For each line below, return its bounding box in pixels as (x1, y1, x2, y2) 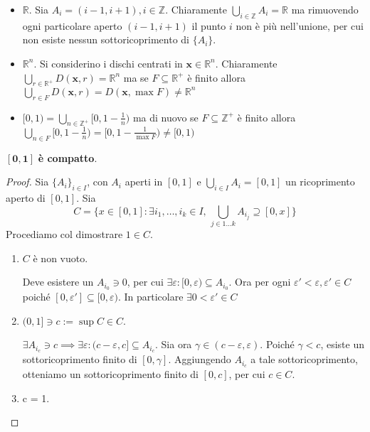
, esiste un (320, 337, 364, 352)
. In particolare (117, 289, 184, 304)
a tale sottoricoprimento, (250, 352, 358, 367)
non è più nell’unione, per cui (236, 18, 364, 33)
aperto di (6, 190, 46, 205)
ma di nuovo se (132, 109, 199, 124)
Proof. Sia (6, 174, 49, 189)
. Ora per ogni (228, 274, 291, 289)
